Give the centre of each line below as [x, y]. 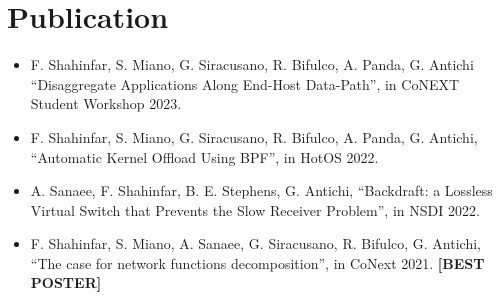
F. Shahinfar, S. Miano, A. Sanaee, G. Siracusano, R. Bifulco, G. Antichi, [255, 243]
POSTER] [66, 282]
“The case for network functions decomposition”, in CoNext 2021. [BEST [257, 262]
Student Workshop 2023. [106, 103]
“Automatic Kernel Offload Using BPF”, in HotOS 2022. [204, 156]
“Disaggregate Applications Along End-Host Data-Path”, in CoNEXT [245, 83]
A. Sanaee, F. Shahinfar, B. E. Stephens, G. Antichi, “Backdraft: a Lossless [261, 190]
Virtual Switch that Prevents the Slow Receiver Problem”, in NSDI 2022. [255, 209]
